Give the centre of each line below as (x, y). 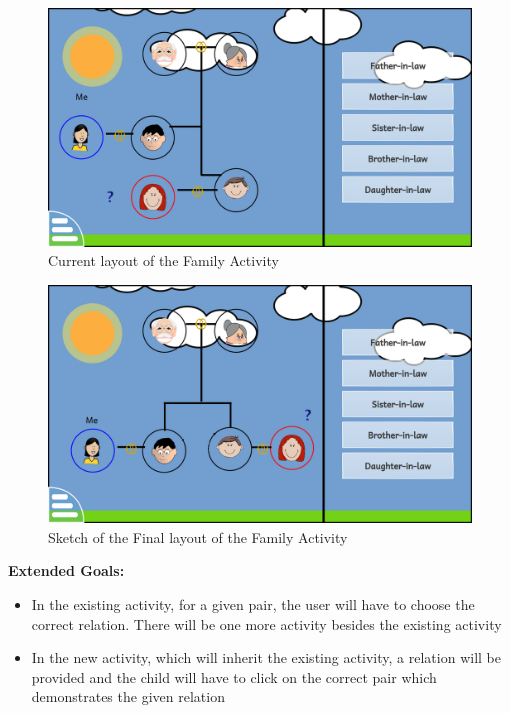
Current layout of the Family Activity (163, 260)
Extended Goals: (66, 570)
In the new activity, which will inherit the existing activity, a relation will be (266, 657)
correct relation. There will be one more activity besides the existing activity (266, 623)
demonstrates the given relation (128, 696)
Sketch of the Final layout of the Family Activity (198, 536)
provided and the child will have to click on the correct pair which (234, 676)
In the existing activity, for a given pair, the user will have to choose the (253, 603)
